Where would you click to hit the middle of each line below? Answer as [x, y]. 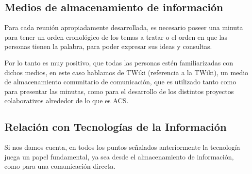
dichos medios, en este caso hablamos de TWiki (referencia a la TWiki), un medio [126, 72]
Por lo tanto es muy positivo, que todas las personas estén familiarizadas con [119, 62]
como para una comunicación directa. [60, 166]
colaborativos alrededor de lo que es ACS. [67, 101]
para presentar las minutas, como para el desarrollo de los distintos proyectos [119, 91]
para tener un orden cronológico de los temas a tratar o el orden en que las [116, 37]
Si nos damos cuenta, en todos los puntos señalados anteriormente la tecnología [122, 147]
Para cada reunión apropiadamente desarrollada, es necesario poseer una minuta [124, 27]
